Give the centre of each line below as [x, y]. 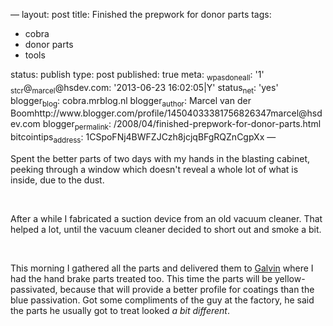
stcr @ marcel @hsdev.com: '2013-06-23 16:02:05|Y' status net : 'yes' [144, 88]
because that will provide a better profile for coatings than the [187, 289]
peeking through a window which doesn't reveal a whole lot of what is [154, 169]
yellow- [290, 278]
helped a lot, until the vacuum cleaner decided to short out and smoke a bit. [166, 229]
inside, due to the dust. [57, 180]
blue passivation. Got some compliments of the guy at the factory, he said [162, 300]
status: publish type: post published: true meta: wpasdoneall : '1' [137, 76]
